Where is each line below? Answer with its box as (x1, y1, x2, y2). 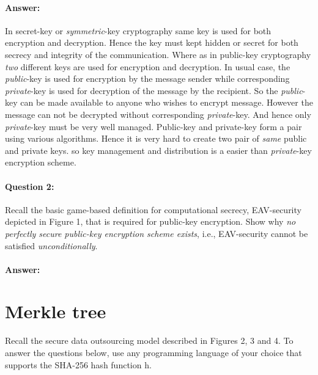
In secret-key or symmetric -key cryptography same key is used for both (5, 24, 272, 37)
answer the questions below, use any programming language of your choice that (5, 346, 302, 359)
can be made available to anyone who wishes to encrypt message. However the (20, 96, 313, 109)
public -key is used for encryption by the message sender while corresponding (5, 72, 290, 85)
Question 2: (5, 180, 54, 192)
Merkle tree (5, 299, 106, 324)
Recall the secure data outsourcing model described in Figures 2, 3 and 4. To (5, 334, 294, 347)
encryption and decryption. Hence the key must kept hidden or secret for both (5, 36, 298, 49)
